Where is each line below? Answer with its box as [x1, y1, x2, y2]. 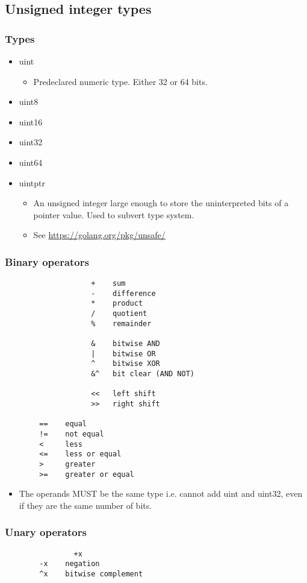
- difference [91, 289, 156, 298]
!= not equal [39, 430, 104, 438]
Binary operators [5, 254, 89, 269]
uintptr [19, 176, 46, 189]
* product [91, 299, 143, 308]
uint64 [19, 156, 43, 168]
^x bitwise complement [39, 570, 143, 578]
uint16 [19, 115, 43, 128]
